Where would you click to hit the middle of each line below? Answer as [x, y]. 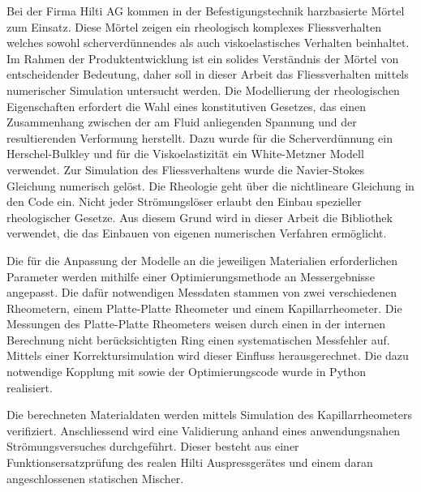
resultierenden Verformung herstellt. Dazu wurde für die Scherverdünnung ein [200, 137]
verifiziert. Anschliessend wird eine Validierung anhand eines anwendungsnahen [204, 430]
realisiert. [30, 387]
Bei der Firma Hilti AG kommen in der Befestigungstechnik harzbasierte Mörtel [206, 11]
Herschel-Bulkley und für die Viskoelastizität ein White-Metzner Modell [185, 154]
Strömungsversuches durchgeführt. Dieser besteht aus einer [153, 446]
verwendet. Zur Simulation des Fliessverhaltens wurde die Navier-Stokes [185, 169]
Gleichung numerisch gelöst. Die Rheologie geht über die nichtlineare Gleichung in [210, 185]
